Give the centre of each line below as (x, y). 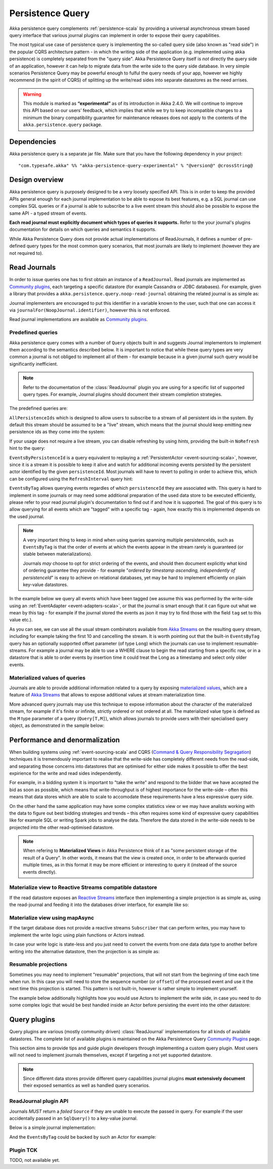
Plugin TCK (24, 1150)
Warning (32, 94)
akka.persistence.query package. (63, 125)
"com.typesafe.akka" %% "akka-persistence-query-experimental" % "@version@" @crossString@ (135, 165)
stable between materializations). (58, 554)
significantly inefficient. (34, 364)
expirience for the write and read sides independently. (66, 773)
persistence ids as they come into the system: (57, 432)
